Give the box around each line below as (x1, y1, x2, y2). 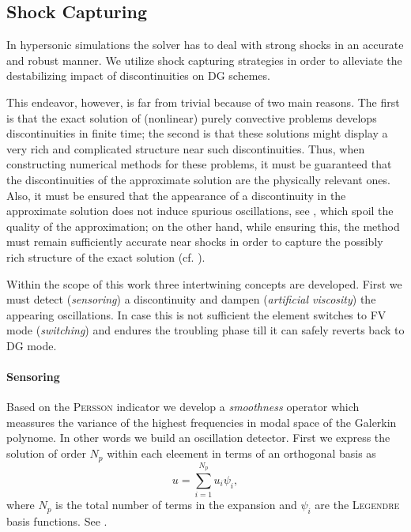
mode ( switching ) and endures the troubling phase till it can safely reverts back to (6, 322, 405, 338)
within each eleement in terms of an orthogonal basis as (107, 445, 376, 462)
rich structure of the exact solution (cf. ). (6, 248, 205, 265)
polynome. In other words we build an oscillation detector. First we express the (6, 429, 390, 446)
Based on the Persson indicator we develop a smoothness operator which (6, 398, 360, 415)
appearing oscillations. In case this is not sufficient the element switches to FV (6, 306, 386, 323)
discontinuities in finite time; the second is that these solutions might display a (6, 125, 388, 141)
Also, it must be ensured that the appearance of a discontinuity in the (6, 187, 346, 203)
